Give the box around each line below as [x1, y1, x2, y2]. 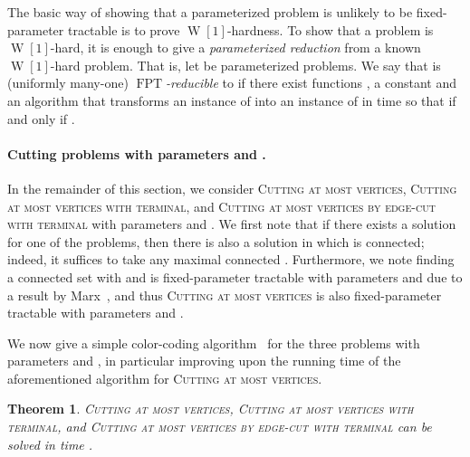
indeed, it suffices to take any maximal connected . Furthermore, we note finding [7, 250, 455, 269]
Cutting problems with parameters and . [7, 144, 266, 163]
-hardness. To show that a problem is [226, 20, 434, 39]
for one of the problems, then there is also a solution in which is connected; [7, 232, 425, 251]
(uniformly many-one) [7, 73, 129, 92]
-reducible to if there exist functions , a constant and [166, 73, 457, 92]
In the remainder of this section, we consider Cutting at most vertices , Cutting [7, 178, 457, 197]
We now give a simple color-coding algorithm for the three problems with [7, 333, 420, 352]
